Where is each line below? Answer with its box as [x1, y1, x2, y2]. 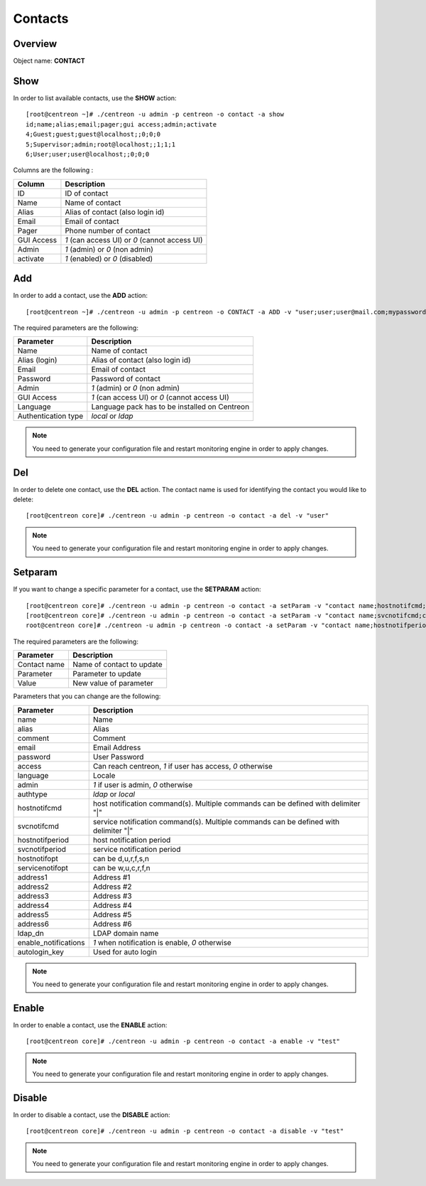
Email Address [92, 742, 141, 752]
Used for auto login [92, 946, 158, 956]
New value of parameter [72, 678, 154, 688]
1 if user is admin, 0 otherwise [92, 779, 193, 789]
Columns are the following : [13, 166, 94, 174]
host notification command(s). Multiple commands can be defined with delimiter [92, 798, 361, 808]
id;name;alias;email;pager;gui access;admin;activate [26, 120, 217, 128]
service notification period [92, 844, 181, 854]
